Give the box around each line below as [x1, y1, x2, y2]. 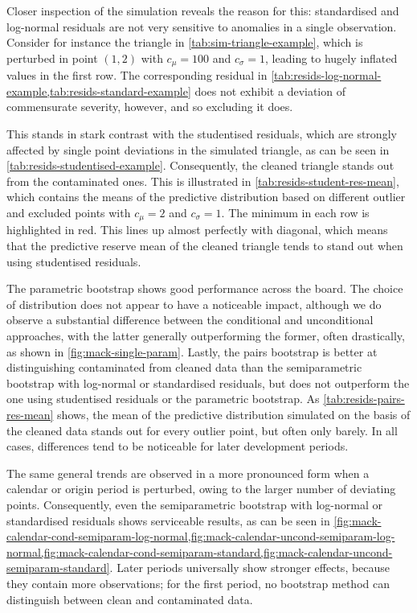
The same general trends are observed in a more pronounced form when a [6, 464, 370, 481]
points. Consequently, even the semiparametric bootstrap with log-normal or [6, 496, 382, 512]
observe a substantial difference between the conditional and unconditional [6, 311, 374, 328]
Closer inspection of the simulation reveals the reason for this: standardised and [6, 2, 399, 19]
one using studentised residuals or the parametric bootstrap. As [6, 390, 320, 407]
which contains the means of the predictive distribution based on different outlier [6, 188, 406, 205]
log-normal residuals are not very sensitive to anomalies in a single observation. [6, 18, 397, 35]
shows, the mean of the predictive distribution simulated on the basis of [57, 405, 411, 422]
